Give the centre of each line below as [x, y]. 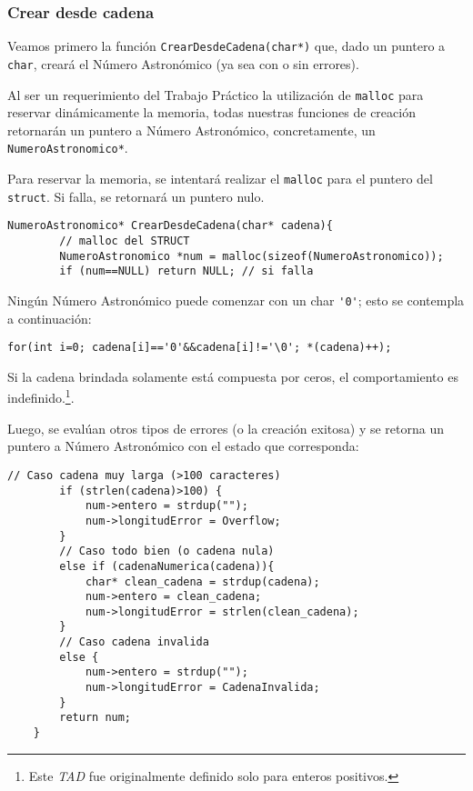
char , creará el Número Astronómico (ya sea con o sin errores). [183, 63]
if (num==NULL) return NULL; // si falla [186, 271]
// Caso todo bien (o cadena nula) [167, 551]
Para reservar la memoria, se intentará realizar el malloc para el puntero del [220, 179]
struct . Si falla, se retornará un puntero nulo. [136, 196]
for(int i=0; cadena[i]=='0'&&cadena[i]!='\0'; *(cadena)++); [200, 348]
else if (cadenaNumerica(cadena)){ [167, 566]
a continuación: [50, 318]
